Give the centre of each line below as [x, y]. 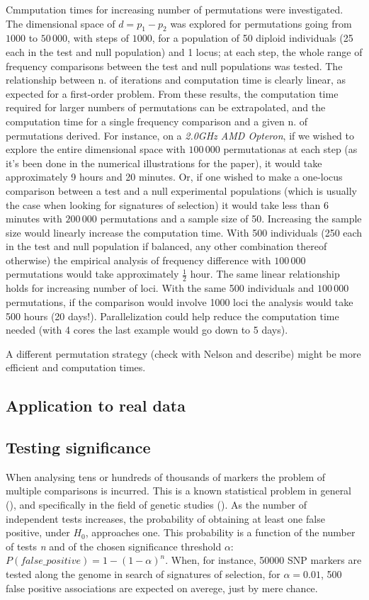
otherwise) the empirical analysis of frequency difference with [138, 260]
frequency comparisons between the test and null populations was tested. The [174, 66]
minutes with [34, 219]
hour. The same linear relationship [265, 274]
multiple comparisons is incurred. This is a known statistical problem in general [179, 491]
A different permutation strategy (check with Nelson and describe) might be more [183, 353]
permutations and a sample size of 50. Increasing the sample [231, 219]
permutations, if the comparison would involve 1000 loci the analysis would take [180, 301]
